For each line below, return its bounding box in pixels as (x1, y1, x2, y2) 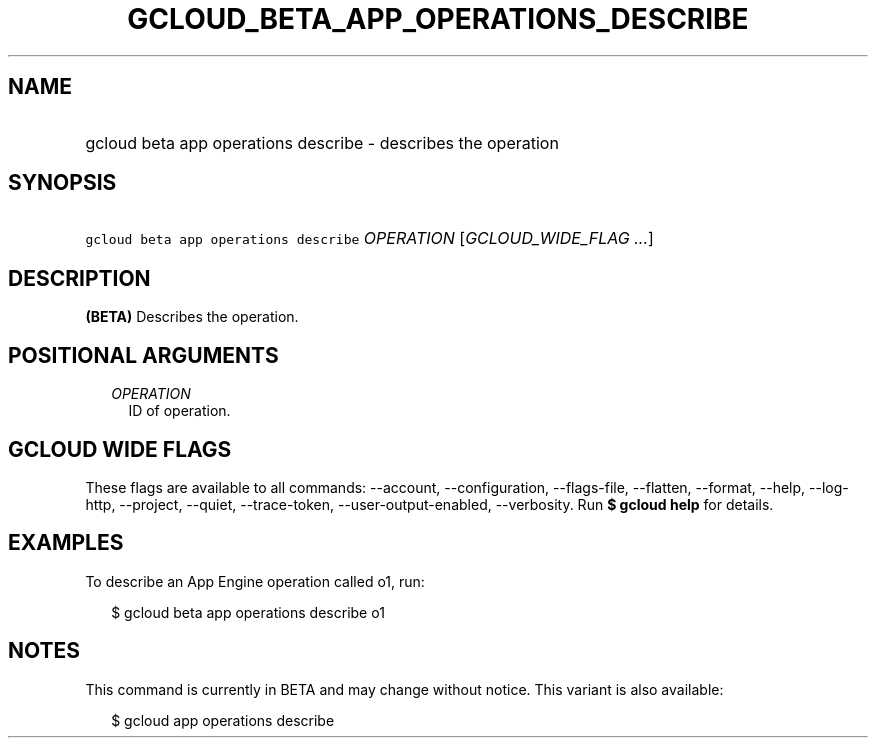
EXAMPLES (8, 530, 124, 556)
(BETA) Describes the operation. (85, 308, 299, 326)
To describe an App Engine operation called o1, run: (85, 572, 425, 590)
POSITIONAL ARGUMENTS (8, 342, 279, 368)
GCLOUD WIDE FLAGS (8, 436, 232, 462)
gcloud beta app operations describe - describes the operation (85, 132, 559, 153)
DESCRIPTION (8, 265, 151, 291)
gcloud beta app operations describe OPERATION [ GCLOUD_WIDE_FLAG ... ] (85, 228, 654, 249)
